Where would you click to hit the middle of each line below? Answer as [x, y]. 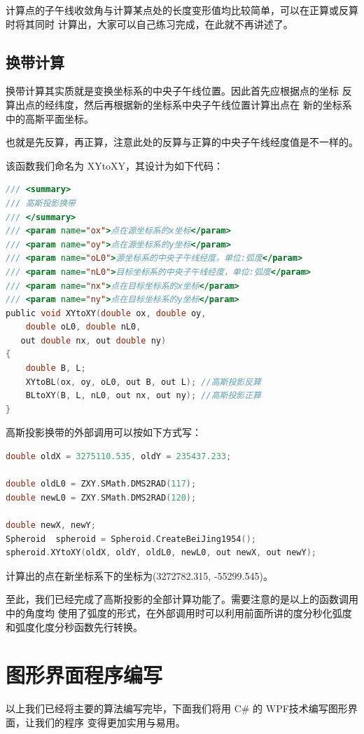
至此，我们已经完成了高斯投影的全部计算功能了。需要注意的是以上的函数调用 [182, 599]
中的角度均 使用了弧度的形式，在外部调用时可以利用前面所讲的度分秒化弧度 [179, 612]
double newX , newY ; [51, 525]
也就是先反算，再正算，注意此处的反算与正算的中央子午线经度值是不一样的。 [182, 142]
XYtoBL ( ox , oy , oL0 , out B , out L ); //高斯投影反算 [143, 382]
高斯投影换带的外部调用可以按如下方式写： [104, 432]
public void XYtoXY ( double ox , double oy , [106, 313]
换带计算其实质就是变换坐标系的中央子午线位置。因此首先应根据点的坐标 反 [179, 91]
